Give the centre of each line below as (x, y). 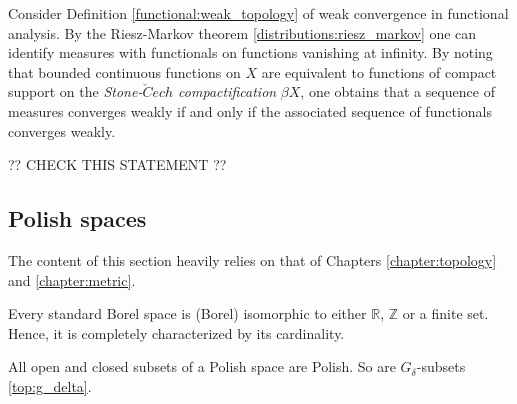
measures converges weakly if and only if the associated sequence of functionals (250, 110)
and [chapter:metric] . (72, 279)
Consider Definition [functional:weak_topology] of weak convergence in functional (258, 13)
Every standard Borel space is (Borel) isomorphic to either (187, 313)
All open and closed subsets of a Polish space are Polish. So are (202, 366)
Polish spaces (77, 218)
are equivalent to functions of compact (379, 71)
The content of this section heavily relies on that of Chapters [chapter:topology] (252, 259)
